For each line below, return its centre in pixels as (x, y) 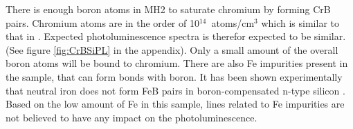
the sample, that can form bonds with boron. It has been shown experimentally (174, 76)
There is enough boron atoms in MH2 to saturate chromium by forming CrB (168, 9)
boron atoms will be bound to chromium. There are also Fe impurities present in (177, 63)
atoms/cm (233, 22)
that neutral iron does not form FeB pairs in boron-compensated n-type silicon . (175, 90)
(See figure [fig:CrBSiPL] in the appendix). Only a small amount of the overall (172, 49)
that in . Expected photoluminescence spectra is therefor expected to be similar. (176, 36)
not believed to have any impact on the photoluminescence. (132, 117)
